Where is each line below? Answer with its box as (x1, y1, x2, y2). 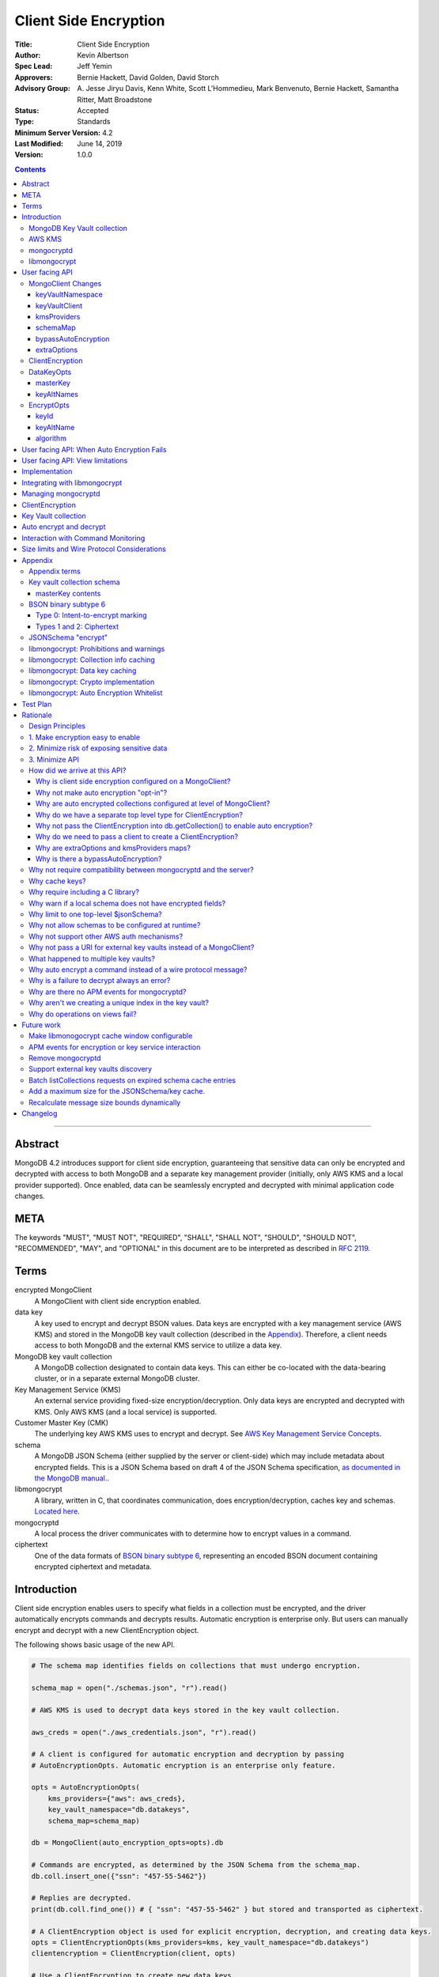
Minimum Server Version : (14, 127, 101, 138)
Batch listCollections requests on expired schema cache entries (28, 1075, 237, 1085)
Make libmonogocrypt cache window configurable (28, 1031, 193, 1041)
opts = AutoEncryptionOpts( (31, 1783, 140, 1792)
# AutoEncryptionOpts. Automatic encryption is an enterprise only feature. (31, 1760, 336, 1770)
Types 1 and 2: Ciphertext (36, 622, 119, 631)
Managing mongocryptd (21, 489, 100, 498)
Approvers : (14, 72, 53, 82)
